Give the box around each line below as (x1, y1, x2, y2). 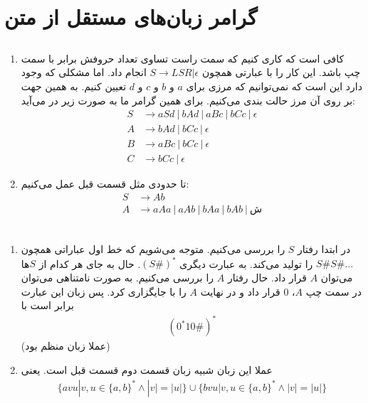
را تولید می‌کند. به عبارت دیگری (179, 256, 313, 271)
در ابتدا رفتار (298, 242, 351, 257)
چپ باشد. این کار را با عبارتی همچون (201, 65, 361, 80)
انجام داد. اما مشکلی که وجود (21, 65, 147, 80)
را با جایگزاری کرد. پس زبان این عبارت (21, 284, 186, 299)
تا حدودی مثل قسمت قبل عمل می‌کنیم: (21, 176, 189, 191)
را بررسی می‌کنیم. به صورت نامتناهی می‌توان (21, 270, 214, 285)
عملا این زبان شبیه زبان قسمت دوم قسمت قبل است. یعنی (21, 362, 273, 377)
